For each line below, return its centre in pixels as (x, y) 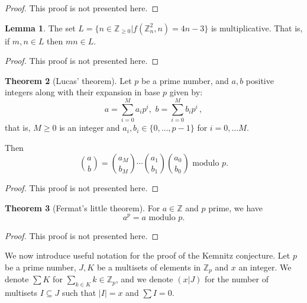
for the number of (237, 279)
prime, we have (236, 207)
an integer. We (265, 267)
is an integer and (90, 128)
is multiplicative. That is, (257, 28)
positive (260, 80)
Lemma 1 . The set (40, 28)
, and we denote (144, 279)
